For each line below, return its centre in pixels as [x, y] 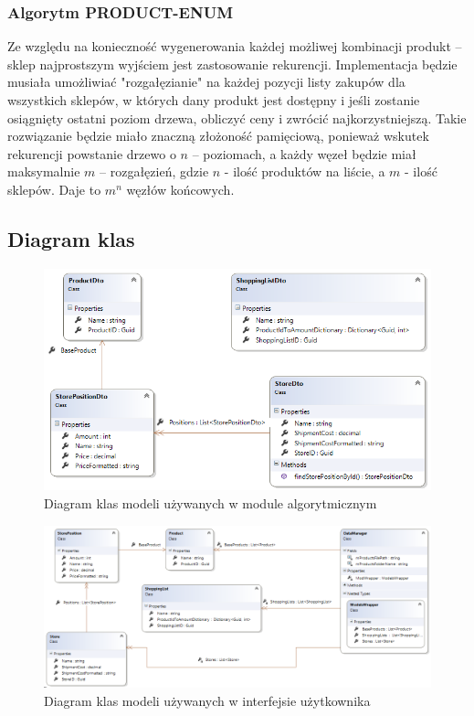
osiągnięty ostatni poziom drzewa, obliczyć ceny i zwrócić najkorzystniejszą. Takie [237, 118]
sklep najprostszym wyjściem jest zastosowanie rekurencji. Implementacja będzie [232, 64]
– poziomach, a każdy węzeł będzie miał [304, 153]
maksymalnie [44, 171]
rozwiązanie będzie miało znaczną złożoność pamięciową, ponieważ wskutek [218, 136]
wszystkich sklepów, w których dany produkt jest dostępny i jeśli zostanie [214, 100]
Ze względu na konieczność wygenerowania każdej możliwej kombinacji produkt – [235, 46]
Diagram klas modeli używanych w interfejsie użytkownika [207, 700]
